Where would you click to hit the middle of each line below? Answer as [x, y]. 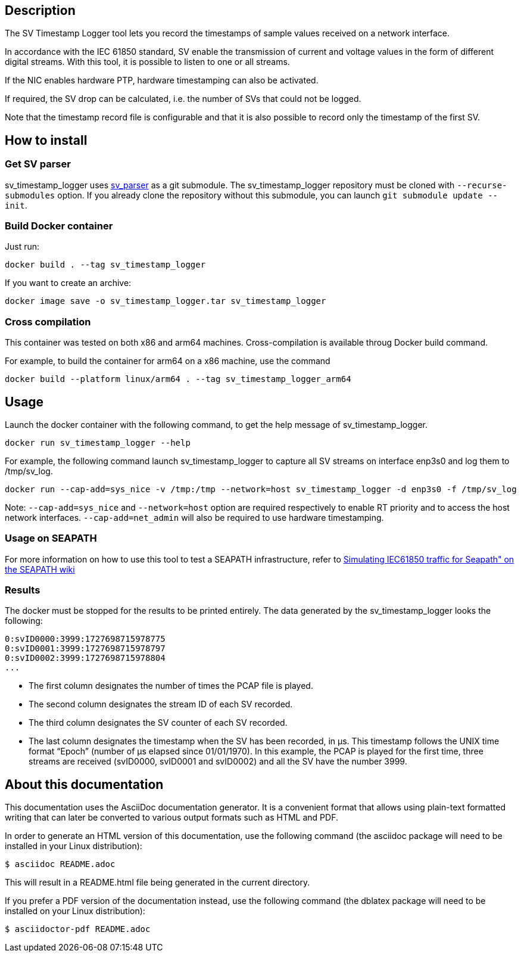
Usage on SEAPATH [51, 538]
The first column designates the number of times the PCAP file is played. [171, 686]
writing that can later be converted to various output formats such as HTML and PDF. [171, 818]
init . [16, 205]
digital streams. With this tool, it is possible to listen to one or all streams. [147, 62]
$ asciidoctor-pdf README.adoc [78, 929]
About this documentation [84, 784]
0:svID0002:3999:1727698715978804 [85, 658]
